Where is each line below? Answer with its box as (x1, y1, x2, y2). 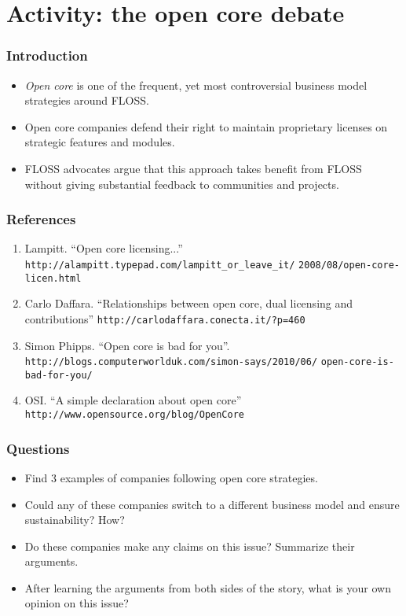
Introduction (6, 46, 88, 65)
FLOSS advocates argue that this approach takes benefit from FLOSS (24, 160, 362, 176)
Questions (6, 438, 70, 458)
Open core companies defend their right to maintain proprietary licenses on (24, 118, 388, 135)
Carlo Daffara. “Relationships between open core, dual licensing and (24, 295, 353, 312)
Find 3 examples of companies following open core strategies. (24, 469, 318, 485)
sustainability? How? (24, 511, 125, 528)
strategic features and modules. (24, 134, 175, 150)
